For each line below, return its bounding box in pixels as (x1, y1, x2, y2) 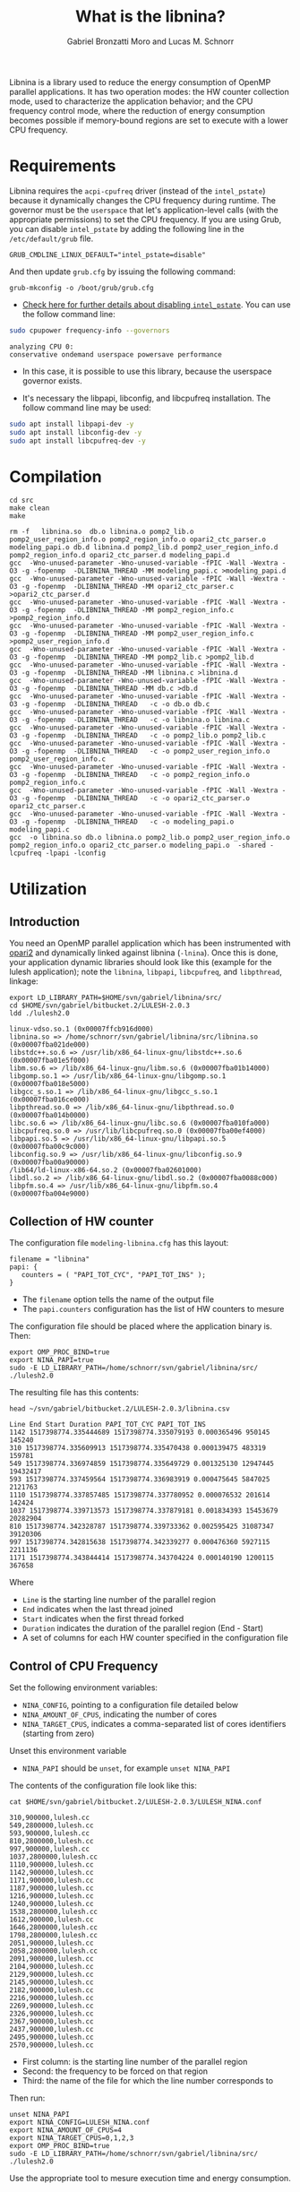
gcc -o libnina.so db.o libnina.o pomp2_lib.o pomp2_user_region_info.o (9, 833, 291, 842)
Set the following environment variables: (9, 1682, 159, 1693)
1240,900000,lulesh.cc (9, 1899, 94, 1908)
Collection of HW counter (9, 1213, 154, 1229)
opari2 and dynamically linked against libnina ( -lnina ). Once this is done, (9, 947, 279, 958)
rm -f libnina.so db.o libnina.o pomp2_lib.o (9, 527, 194, 537)
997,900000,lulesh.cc (9, 1844, 90, 1853)
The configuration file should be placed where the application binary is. (9, 1321, 273, 1332)
